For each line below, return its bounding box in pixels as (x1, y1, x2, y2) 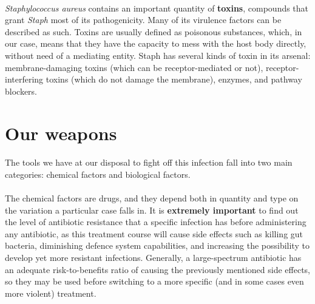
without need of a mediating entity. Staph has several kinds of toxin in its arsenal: (5, 49, 311, 61)
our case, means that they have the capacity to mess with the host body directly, (5, 37, 307, 50)
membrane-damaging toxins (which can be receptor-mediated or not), (5, 61, 263, 73)
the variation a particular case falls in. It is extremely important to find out (5, 203, 299, 216)
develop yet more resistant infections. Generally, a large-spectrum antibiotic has (5, 251, 302, 264)
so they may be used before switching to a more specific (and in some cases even (5, 275, 304, 288)
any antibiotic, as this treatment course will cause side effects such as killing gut (5, 227, 303, 240)
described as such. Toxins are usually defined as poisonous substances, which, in (5, 25, 302, 38)
